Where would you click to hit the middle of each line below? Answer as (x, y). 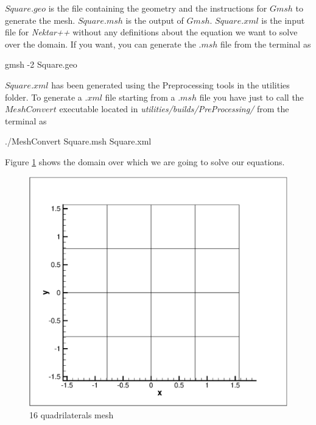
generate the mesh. (40, 20)
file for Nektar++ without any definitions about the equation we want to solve (151, 32)
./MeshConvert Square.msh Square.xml (78, 141)
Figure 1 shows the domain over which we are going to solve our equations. (145, 161)
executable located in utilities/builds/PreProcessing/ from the (174, 109)
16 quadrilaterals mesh (72, 414)
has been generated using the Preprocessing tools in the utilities (170, 84)
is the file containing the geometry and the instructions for (158, 8)
